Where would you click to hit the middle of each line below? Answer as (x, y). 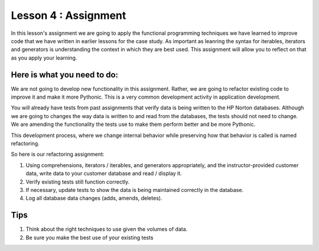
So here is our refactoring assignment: (58, 154)
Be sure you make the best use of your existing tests (89, 237)
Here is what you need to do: (64, 75)
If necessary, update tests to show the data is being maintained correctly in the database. (135, 190)
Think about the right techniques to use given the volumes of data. (107, 229)
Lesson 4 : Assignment (69, 15)
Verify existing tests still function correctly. (78, 182)
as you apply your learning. (44, 58)
